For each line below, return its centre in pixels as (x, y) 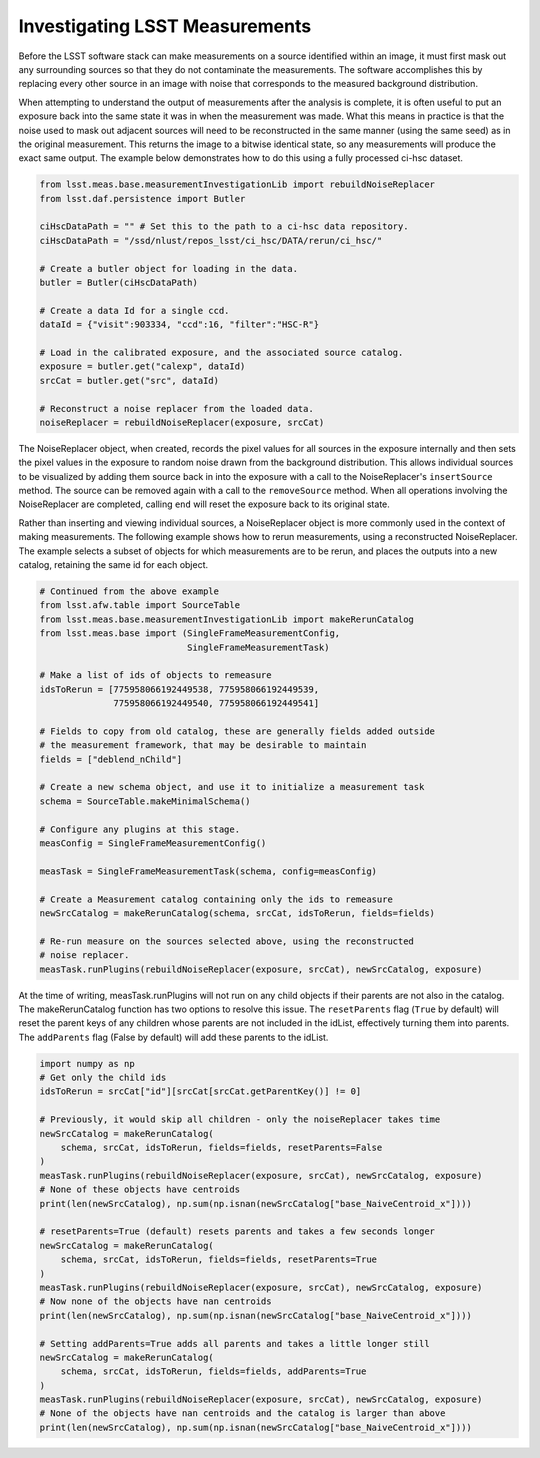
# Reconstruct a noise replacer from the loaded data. (176, 408)
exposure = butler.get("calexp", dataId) (142, 366)
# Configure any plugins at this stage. (139, 829)
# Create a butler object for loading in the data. (169, 268)
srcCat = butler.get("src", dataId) (129, 380)
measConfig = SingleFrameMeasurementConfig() (153, 843)
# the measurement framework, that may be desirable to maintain (203, 745)
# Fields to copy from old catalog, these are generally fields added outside (237, 731)
